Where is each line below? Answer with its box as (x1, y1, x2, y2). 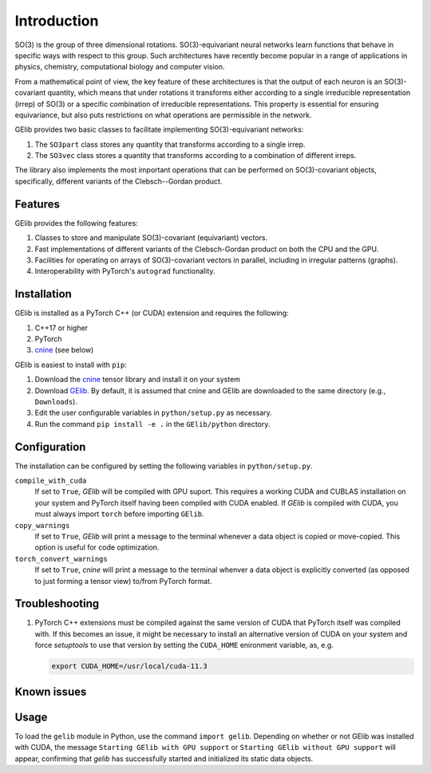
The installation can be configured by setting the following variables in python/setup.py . (14, 461, 313, 471)
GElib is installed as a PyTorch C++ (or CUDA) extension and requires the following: (14, 308, 289, 318)
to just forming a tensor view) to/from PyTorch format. (34, 576, 212, 586)
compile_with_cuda (14, 476, 87, 486)
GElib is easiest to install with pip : (14, 360, 127, 369)
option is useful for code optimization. (34, 542, 160, 552)
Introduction (14, 12, 99, 30)
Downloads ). (34, 396, 77, 406)
